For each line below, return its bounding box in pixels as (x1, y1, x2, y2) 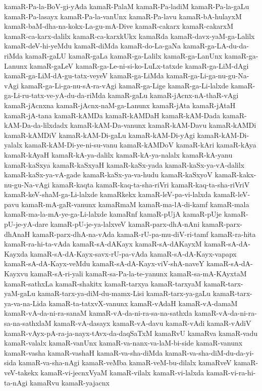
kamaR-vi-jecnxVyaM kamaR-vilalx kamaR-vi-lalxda (40, 367, 204, 377)
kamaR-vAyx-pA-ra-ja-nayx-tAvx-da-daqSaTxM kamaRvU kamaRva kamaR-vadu (4, 327, 258, 338)
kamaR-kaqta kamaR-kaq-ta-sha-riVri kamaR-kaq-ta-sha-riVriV (51, 179, 250, 189)
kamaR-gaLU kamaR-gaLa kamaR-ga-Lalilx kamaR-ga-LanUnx (25, 50, 223, 61)
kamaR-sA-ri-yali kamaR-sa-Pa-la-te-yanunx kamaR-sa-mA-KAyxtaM (30, 268, 247, 279)
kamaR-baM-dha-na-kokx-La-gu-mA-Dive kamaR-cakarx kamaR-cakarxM (4, 21, 234, 31)
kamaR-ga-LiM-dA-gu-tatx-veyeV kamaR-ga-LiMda (4, 70, 164, 81)
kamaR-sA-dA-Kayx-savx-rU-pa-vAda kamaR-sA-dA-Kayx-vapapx (30, 248, 237, 259)
